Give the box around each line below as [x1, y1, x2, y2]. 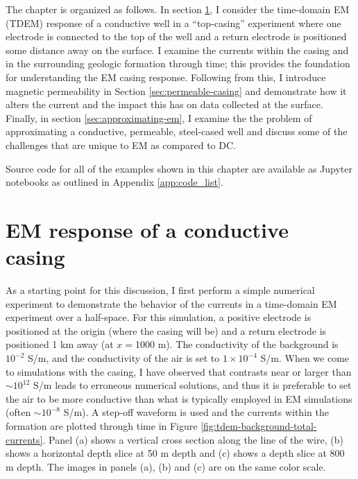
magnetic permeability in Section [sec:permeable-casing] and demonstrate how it [6, 83, 347, 98]
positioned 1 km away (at [6, 337, 114, 351]
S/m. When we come [260, 351, 350, 365]
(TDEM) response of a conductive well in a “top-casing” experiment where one [6, 15, 341, 30]
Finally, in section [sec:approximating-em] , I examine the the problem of [6, 110, 312, 125]
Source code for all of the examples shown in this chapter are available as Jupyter [6, 161, 353, 175]
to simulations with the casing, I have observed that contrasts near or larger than [6, 364, 352, 378]
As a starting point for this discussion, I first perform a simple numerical [6, 283, 315, 297]
